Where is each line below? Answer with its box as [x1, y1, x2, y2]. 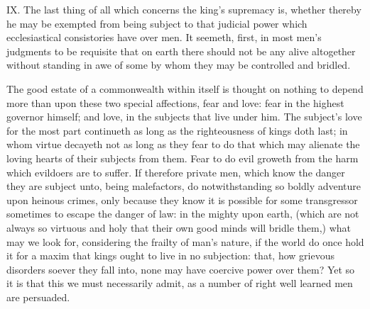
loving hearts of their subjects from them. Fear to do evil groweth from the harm [6, 150, 359, 165]
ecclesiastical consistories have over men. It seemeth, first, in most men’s [6, 30, 322, 45]
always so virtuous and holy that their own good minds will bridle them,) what [6, 220, 352, 235]
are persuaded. [6, 289, 70, 304]
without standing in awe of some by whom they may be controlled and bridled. [6, 57, 351, 72]
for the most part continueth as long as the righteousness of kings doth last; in [6, 123, 348, 137]
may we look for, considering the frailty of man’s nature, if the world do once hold [6, 234, 364, 249]
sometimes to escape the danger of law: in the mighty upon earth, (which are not [6, 206, 359, 221]
